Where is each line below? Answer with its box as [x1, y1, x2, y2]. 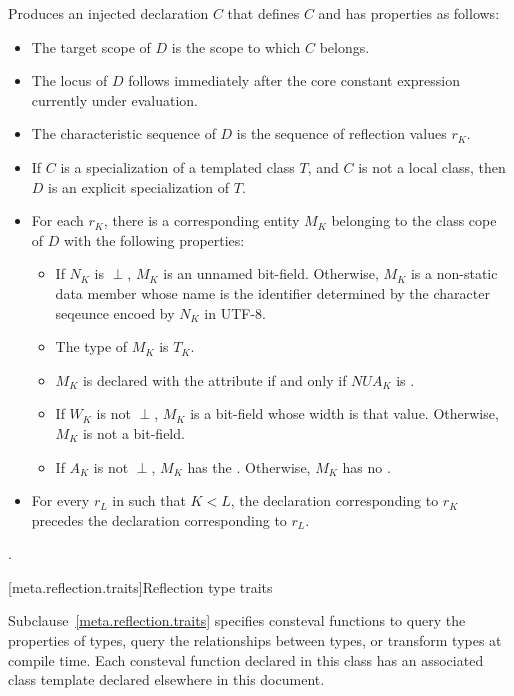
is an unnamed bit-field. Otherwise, [163, 263, 379, 284]
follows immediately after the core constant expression [128, 70, 460, 91]
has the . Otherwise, [187, 456, 311, 477]
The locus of [31, 70, 108, 91]
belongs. [319, 36, 370, 57]
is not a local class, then [358, 156, 506, 177]
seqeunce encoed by [55, 302, 175, 323]
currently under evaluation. [31, 89, 199, 110]
